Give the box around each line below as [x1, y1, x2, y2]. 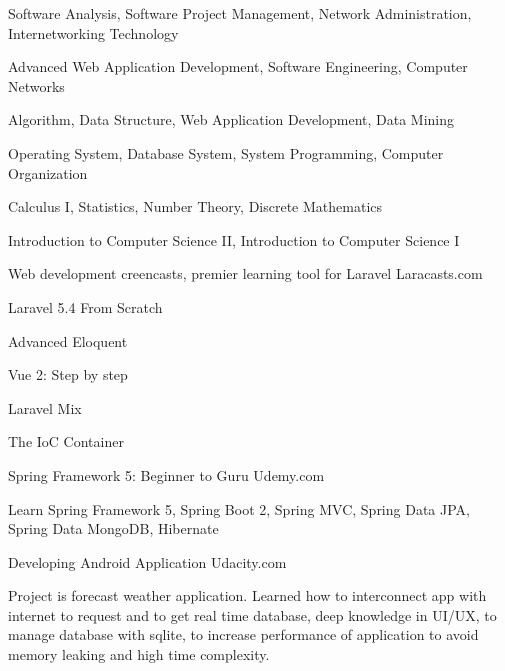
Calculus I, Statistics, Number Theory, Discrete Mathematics [8, 196, 383, 217]
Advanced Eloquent [8, 330, 128, 351]
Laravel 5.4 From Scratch [8, 296, 163, 317]
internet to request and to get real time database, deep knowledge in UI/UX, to [8, 604, 497, 625]
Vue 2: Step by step [8, 364, 128, 385]
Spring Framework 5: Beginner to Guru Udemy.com [8, 464, 325, 485]
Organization [8, 162, 88, 183]
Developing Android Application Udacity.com [8, 551, 287, 572]
